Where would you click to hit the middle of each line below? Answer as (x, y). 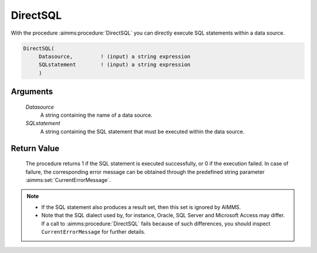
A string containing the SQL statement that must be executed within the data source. (142, 131)
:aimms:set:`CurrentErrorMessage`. (68, 180)
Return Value (35, 148)
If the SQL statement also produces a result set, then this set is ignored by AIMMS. (141, 207)
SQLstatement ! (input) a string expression (114, 65)
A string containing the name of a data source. (96, 115)
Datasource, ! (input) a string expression (114, 56)
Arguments (32, 92)
